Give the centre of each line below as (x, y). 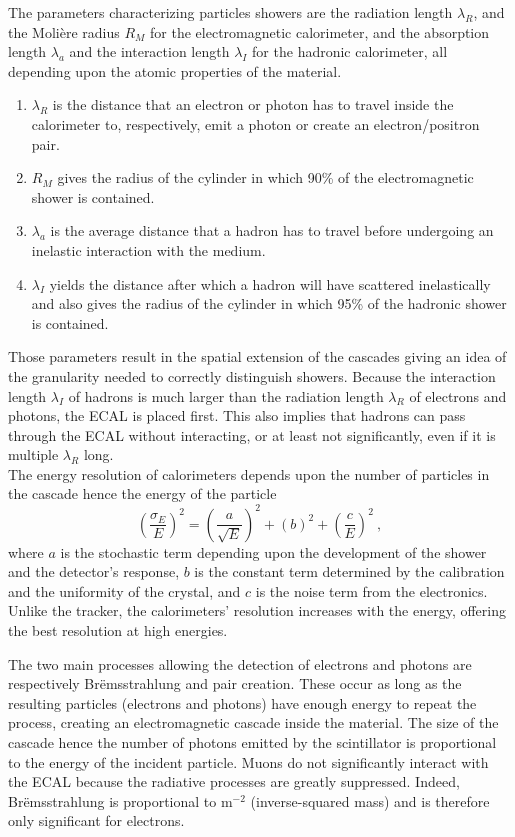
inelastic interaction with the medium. (148, 249)
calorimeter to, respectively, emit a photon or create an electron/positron (255, 123)
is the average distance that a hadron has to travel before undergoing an (272, 230)
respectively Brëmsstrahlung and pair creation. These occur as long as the (235, 683)
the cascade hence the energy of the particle (142, 493)
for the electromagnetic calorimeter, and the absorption (320, 31)
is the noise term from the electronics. (371, 590)
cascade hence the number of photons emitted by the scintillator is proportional (252, 741)
